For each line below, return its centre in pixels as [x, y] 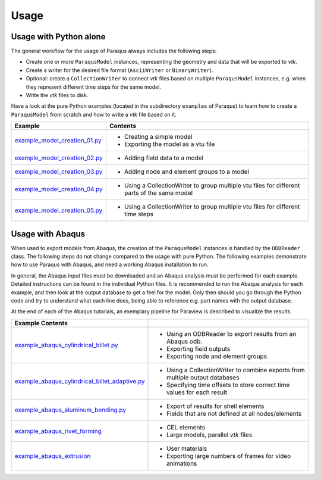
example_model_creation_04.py [59, 189]
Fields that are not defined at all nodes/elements [234, 413]
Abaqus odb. [185, 341]
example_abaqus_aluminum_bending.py [70, 410]
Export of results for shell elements [215, 406]
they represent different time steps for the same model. [94, 87]
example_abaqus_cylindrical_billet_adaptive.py [80, 381]
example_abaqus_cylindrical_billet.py [66, 345]
